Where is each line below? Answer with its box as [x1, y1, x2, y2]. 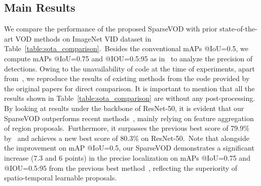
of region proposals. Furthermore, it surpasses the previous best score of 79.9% [4, 123, 249, 133]
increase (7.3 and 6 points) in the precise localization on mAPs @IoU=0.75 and [4, 152, 250, 163]
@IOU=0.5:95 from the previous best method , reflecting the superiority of [4, 162, 238, 173]
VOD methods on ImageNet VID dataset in [15, 33, 152, 44]
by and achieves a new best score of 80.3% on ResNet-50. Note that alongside [4, 132, 249, 143]
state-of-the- [219, 23, 257, 34]
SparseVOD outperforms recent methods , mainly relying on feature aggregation [4, 113, 254, 123]
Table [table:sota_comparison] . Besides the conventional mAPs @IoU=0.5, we [4, 43, 248, 54]
